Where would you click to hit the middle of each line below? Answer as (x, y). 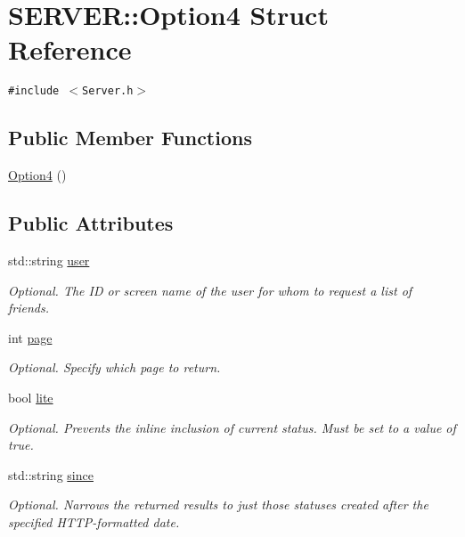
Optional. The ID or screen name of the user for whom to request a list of (210, 290)
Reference (70, 49)
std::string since (51, 474)
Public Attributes (91, 223)
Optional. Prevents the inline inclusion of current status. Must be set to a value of (232, 427)
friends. (29, 308)
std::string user (49, 260)
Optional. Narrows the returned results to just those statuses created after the (218, 504)
